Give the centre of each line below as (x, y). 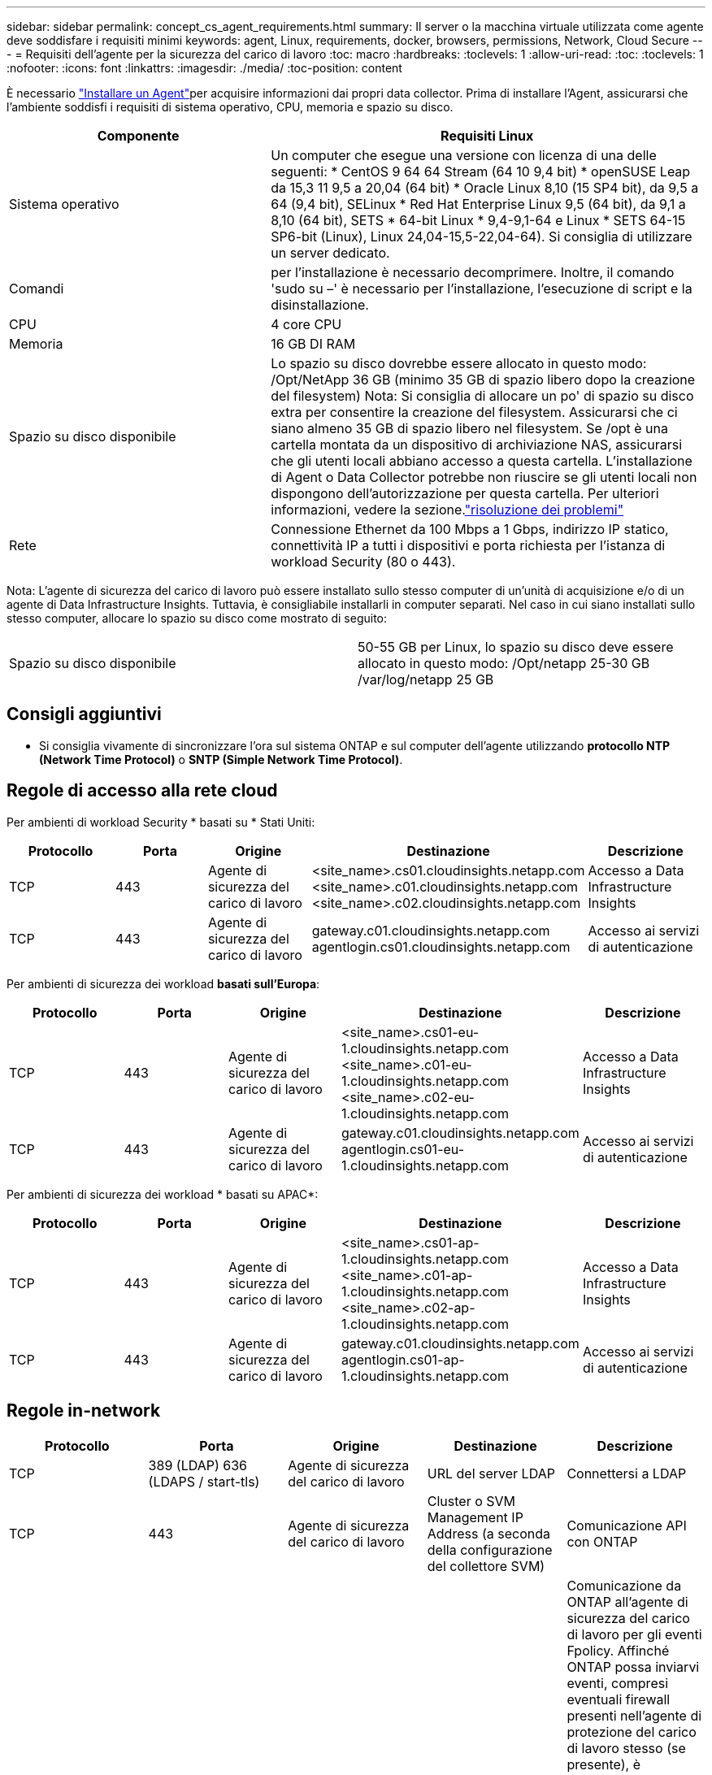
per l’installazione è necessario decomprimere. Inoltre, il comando (473, 272)
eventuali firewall (619, 1699)
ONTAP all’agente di (627, 1601)
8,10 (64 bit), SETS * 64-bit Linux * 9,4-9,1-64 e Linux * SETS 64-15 (478, 220)
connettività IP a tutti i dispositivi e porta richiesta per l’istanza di (468, 545)
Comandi (37, 289)
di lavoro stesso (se (626, 1748)
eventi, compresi (618, 1683)
